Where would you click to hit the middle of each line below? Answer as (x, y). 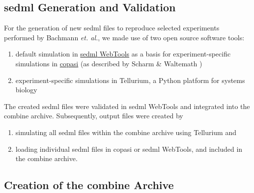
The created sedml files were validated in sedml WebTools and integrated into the (127, 106)
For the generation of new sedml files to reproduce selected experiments (112, 28)
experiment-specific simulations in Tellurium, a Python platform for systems (130, 80)
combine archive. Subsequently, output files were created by (94, 116)
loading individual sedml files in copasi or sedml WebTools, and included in (129, 149)
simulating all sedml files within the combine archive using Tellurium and (126, 132)
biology (26, 90)
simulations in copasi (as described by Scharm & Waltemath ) (109, 63)
